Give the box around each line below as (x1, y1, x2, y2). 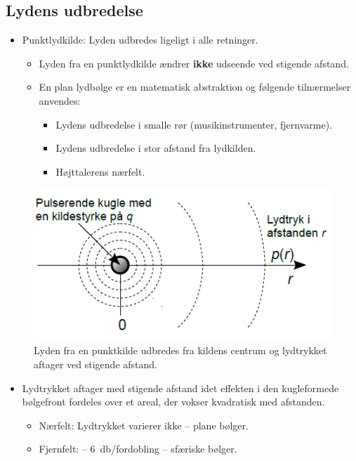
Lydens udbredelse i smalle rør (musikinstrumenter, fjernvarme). (55, 117, 333, 131)
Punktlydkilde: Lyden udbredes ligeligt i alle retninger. (22, 32, 258, 47)
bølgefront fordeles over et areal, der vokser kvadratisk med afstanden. (22, 394, 325, 409)
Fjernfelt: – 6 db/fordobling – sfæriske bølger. (39, 441, 237, 456)
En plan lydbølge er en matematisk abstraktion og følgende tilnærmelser (39, 79, 351, 94)
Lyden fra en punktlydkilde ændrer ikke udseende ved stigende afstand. (39, 56, 349, 70)
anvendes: (39, 93, 81, 108)
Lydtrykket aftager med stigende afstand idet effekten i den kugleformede (22, 380, 339, 395)
